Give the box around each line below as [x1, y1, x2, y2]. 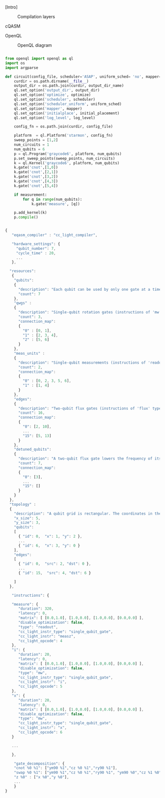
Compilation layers [17, 14, 55, 19]
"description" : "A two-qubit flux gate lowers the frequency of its [18, 456, 162, 461]
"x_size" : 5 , [14, 516, 41, 521]
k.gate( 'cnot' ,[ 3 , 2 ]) [14, 174, 58, 179]
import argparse [5, 65, 38, 70]
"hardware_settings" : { [11, 241, 60, 246]
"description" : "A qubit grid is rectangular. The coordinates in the [14, 511, 162, 516]
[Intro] [5, 4, 18, 10]
